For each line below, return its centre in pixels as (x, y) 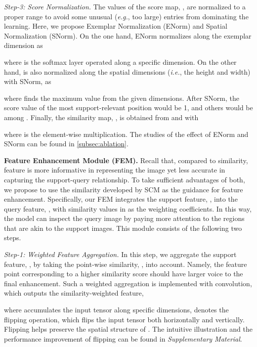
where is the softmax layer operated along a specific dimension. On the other (120, 62)
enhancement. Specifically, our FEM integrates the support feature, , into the (121, 199)
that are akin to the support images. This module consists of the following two (123, 228)
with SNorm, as (28, 81)
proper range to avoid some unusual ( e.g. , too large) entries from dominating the (126, 16)
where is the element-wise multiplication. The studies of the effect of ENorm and (126, 134)
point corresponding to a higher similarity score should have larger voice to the (124, 274)
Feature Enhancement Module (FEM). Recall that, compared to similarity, (126, 160)
